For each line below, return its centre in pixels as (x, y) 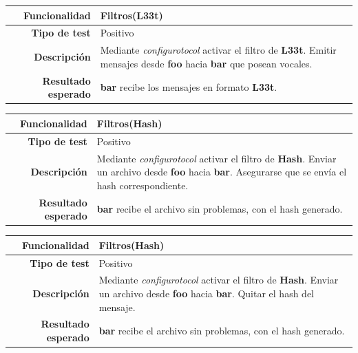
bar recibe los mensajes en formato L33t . (189, 87)
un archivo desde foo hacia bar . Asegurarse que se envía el (222, 172)
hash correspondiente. (143, 185)
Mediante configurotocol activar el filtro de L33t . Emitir (218, 50)
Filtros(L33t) (131, 15)
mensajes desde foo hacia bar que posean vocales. (206, 63)
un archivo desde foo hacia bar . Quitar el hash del (207, 293)
